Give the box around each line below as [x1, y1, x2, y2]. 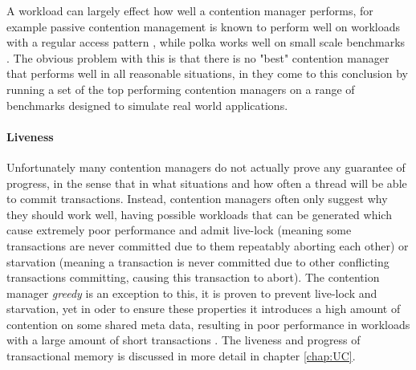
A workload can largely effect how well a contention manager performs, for [6, 2, 373, 18]
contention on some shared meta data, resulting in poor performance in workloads [6, 315, 410, 332]
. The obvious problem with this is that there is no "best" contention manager [6, 49, 389, 66]
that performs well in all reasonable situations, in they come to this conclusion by [6, 65, 408, 82]
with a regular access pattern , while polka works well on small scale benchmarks [6, 34, 406, 51]
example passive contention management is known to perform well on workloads [6, 18, 400, 35]
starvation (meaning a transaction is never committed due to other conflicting [6, 253, 389, 270]
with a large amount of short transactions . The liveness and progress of [6, 331, 361, 348]
